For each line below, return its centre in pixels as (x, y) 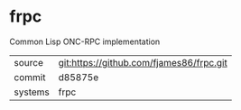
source (28, 62)
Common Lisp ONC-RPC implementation (85, 41)
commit (30, 77)
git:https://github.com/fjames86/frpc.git (143, 62)
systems (32, 92)
